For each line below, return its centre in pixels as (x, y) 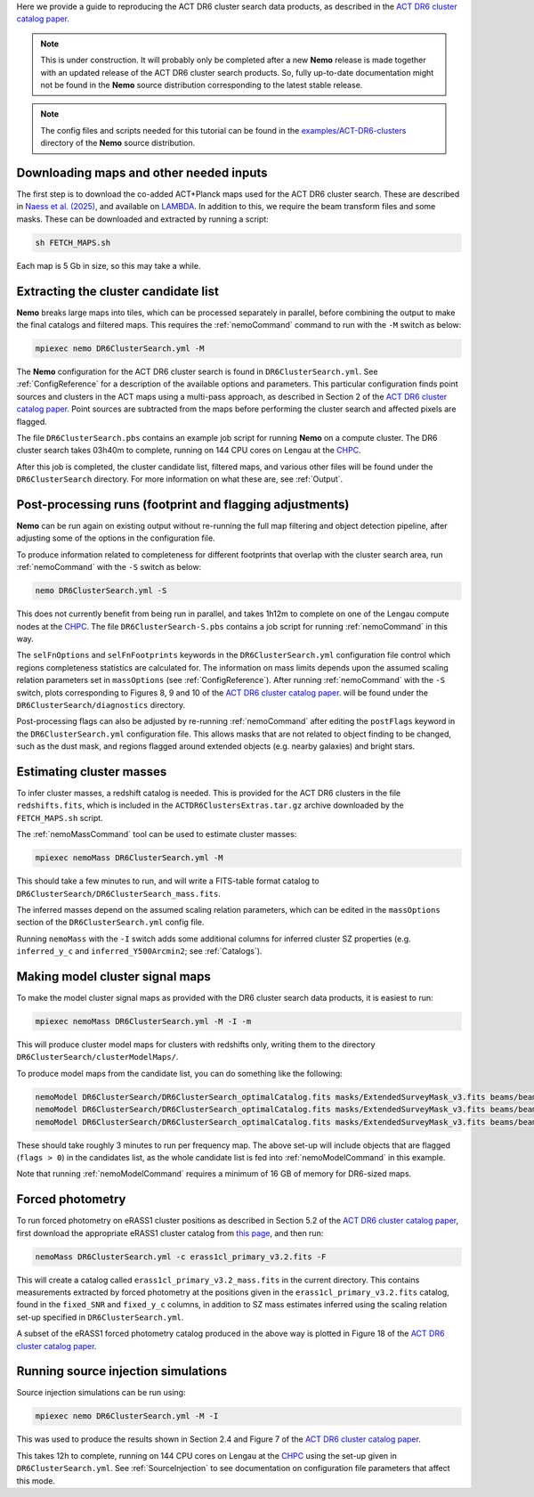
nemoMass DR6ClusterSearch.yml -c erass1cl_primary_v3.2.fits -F (181, 1257)
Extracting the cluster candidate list (118, 291)
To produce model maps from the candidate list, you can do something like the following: (179, 1073)
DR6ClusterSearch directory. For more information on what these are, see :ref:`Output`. (180, 479)
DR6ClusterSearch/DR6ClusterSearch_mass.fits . (119, 893)
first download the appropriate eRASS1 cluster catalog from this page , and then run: (170, 1233)
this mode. (36, 1481)
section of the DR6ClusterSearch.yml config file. (110, 923)
